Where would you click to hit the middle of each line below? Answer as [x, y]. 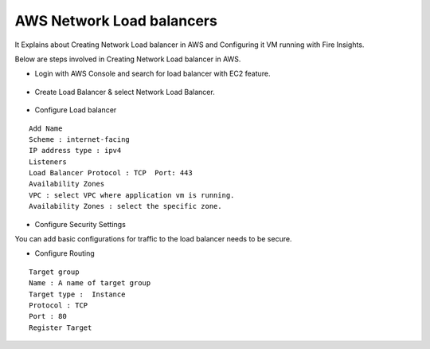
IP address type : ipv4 [75, 151]
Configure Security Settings [80, 224]
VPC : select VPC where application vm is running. [132, 195]
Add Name [46, 128]
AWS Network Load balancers [116, 21]
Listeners [48, 162]
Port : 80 [48, 316]
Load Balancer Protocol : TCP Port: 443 [111, 173]
